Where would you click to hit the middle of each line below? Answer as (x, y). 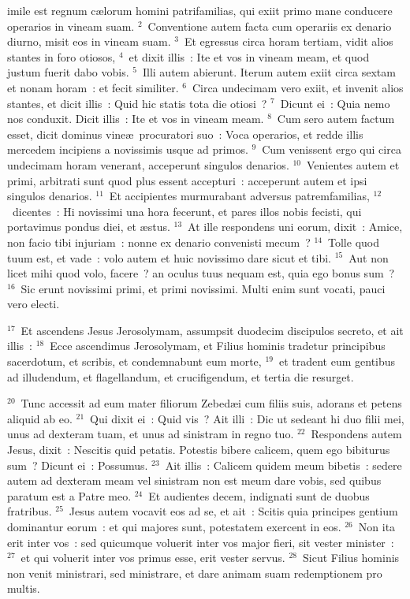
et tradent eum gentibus (337, 361)
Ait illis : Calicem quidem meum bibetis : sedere (283, 465)
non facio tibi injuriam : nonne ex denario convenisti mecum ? (159, 242)
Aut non (369, 257)
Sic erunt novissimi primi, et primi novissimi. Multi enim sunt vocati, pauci (203, 288)
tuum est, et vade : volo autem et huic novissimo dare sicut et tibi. (169, 257)
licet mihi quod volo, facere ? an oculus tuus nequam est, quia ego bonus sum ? (201, 273)
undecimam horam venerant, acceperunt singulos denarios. (148, 164)
